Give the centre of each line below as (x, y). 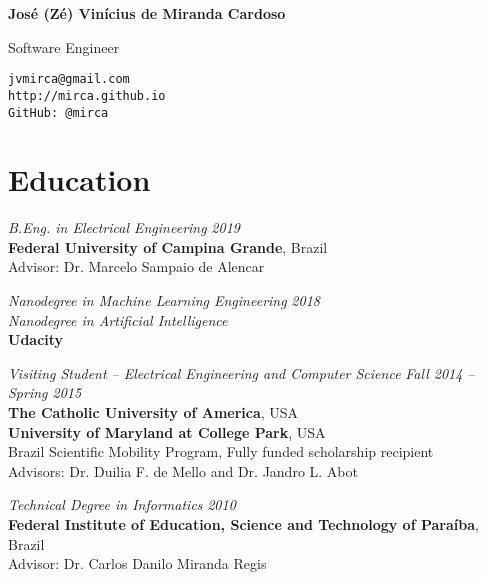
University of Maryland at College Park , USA (167, 431)
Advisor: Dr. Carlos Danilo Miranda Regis (137, 563)
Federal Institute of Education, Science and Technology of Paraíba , (243, 524)
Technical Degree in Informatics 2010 (122, 504)
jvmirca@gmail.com (69, 79)
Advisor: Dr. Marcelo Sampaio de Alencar (136, 266)
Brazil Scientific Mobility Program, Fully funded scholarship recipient (221, 451)
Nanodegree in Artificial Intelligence (118, 319)
